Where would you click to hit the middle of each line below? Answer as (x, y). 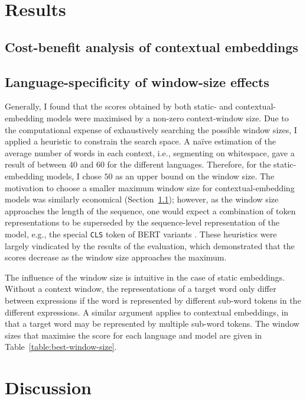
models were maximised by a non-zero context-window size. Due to (167, 118)
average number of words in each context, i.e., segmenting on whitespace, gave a (150, 152)
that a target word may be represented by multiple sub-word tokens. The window (152, 324)
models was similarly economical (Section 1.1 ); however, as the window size (142, 199)
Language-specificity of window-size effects (137, 81)
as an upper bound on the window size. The (195, 176)
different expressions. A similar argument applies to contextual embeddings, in (147, 312)
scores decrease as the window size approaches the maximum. (116, 257)
